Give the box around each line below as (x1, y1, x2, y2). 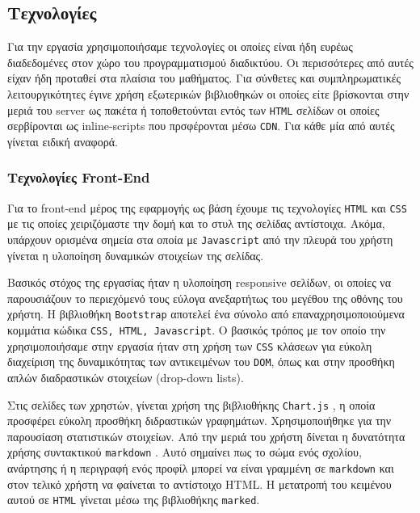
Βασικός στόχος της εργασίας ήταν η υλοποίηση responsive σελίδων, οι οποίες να (7, 274, 392, 291)
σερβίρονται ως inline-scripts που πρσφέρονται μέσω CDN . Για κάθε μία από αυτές (7, 117, 395, 134)
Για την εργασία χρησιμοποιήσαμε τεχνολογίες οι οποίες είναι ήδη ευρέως (7, 38, 353, 55)
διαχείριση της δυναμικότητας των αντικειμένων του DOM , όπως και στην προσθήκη (7, 353, 395, 370)
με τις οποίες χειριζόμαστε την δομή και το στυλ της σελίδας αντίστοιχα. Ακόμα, (7, 215, 385, 232)
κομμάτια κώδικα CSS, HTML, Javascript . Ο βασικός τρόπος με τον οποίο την (7, 322, 386, 338)
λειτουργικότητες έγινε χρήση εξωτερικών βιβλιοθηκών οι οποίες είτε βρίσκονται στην (7, 85, 409, 102)
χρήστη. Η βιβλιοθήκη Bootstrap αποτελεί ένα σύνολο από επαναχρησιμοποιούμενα (7, 305, 405, 322)
